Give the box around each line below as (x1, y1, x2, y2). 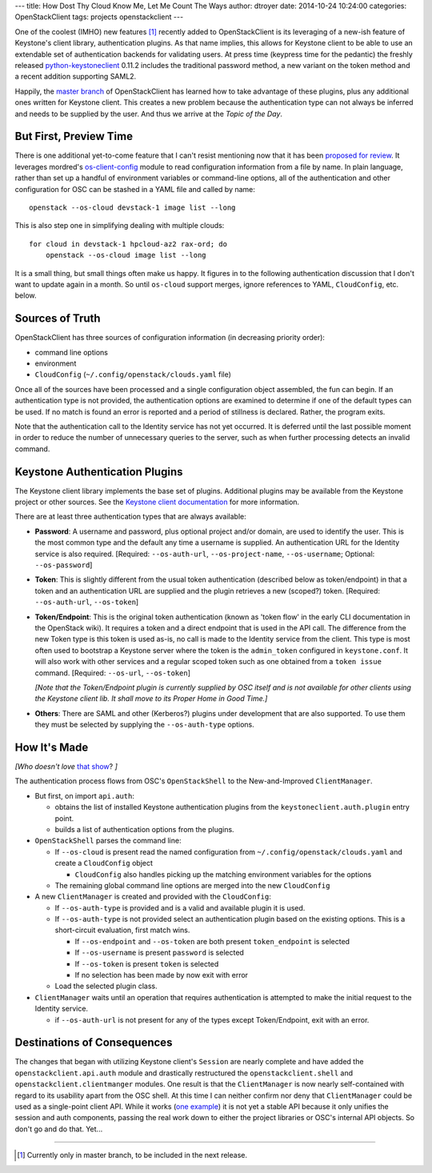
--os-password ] (34, 560, 93, 570)
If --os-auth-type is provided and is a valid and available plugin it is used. (54, 903, 306, 912)
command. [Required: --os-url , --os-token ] (34, 668, 191, 678)
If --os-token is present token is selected (74, 959, 219, 968)
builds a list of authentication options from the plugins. (54, 824, 235, 834)
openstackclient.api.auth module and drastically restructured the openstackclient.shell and (14, 1068, 354, 1078)
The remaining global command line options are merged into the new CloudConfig (54, 880, 330, 890)
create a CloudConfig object (54, 859, 154, 868)
